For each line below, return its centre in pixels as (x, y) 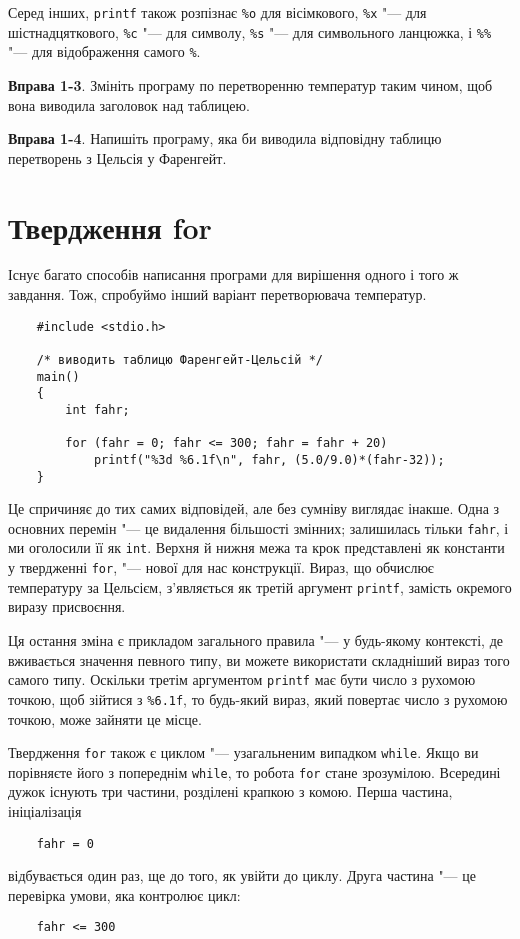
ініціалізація (45, 811)
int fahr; (97, 409)
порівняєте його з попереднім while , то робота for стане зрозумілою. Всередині (254, 771)
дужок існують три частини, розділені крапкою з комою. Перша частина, (230, 791)
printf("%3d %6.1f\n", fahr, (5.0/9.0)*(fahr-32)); (269, 459)
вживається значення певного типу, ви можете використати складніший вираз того (259, 659)
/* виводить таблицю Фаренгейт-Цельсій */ (179, 359)
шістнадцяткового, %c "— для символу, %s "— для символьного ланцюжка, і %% (250, 31)
